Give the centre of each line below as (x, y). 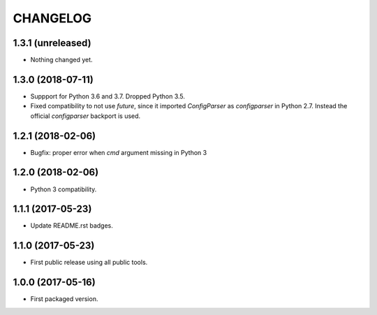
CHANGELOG (52, 18)
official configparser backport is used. (86, 116)
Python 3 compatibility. (64, 189)
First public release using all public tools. (89, 263)
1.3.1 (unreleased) (52, 43)
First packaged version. (64, 299)
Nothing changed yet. (62, 60)
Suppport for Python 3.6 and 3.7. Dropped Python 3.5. (108, 96)
